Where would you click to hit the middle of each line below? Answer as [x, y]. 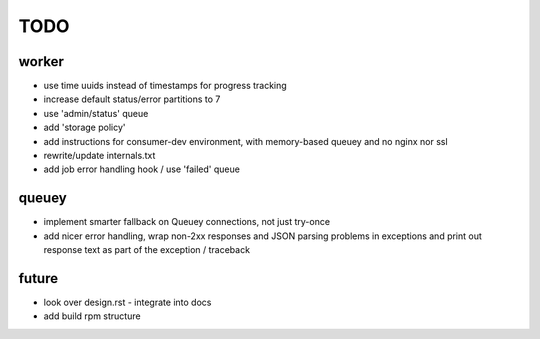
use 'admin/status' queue [96, 113]
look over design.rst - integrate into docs [127, 302]
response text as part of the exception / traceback [146, 250]
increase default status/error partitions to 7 [132, 99]
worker [41, 61]
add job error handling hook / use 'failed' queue [141, 169]
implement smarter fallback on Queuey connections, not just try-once [186, 222]
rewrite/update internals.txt [99, 156]
